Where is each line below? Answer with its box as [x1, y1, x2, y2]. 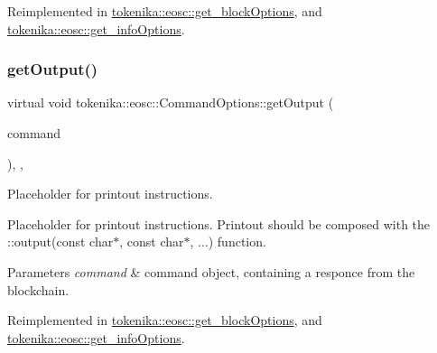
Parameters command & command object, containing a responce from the [7, 262, 415, 281]
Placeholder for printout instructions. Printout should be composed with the [7, 214, 431, 233]
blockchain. [7, 280, 70, 299]
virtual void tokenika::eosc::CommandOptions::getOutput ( [7, 93, 334, 112]
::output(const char [7, 232, 114, 251]
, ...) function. [190, 232, 266, 251]
